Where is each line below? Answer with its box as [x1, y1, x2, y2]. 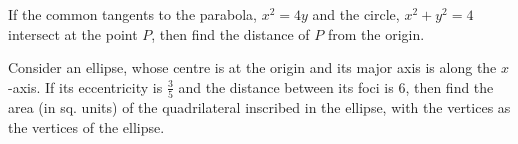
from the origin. [327, 23, 425, 44]
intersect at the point [8, 23, 138, 44]
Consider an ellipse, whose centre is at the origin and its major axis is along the [8, 57, 497, 78]
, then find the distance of [151, 23, 310, 44]
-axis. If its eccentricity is [8, 76, 163, 97]
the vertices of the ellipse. [8, 116, 165, 137]
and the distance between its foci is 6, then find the [178, 76, 494, 97]
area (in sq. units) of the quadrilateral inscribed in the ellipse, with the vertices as [8, 97, 511, 118]
